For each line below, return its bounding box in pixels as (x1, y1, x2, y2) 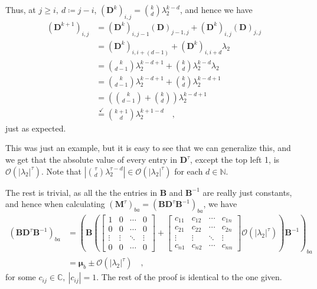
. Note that (41, 165, 82, 177)
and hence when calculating (5, 198, 105, 210)
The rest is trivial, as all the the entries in (5, 186, 158, 198)
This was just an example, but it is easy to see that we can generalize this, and (5, 142, 291, 154)
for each (174, 165, 203, 177)
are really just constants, (202, 186, 292, 198)
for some (5, 271, 36, 283)
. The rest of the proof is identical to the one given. (96, 271, 282, 283)
